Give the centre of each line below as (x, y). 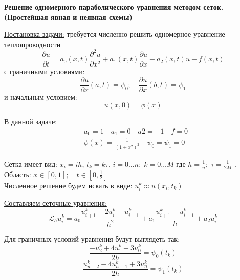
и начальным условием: (41, 96)
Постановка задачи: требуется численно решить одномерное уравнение (115, 34)
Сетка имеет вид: (31, 164)
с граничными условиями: (45, 71)
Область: (18, 174)
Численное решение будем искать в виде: (68, 185)
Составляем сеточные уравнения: (56, 202)
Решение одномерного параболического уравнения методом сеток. (114, 7)
